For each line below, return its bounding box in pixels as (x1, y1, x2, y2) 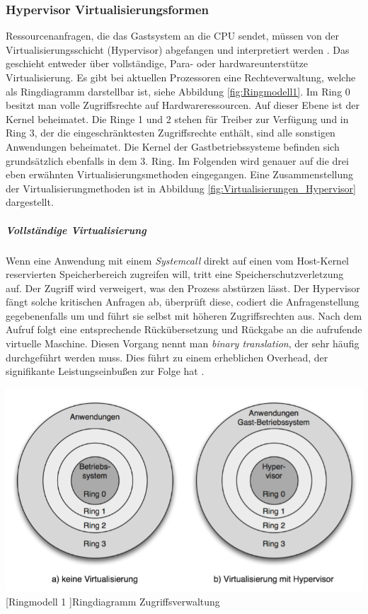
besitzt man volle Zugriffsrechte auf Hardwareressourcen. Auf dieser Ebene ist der (6, 98, 360, 112)
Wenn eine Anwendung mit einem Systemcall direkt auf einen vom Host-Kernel (6, 253, 350, 267)
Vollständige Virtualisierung (6, 222, 146, 237)
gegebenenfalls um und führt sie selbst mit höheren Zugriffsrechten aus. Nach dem (6, 308, 362, 323)
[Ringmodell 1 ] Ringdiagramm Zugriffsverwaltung (6, 593, 220, 608)
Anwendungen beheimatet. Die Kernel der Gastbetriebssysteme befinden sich (6, 139, 340, 153)
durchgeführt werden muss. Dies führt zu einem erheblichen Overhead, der (6, 349, 328, 364)
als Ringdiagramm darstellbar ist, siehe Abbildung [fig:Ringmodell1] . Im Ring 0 (6, 83, 350, 98)
